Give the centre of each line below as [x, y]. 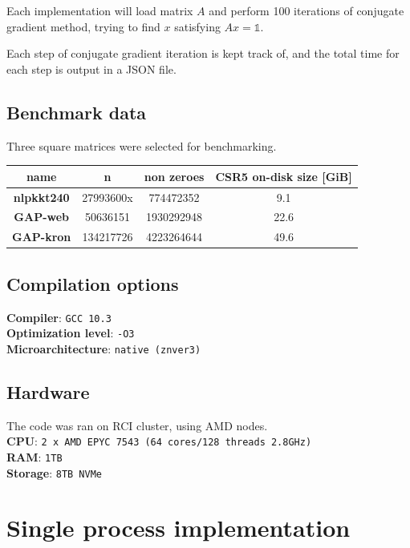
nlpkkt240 [41, 197]
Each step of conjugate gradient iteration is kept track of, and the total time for [203, 53]
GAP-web [42, 217]
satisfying [197, 26]
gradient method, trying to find [83, 26]
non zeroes [174, 176]
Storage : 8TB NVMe [54, 472]
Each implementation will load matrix [100, 10]
